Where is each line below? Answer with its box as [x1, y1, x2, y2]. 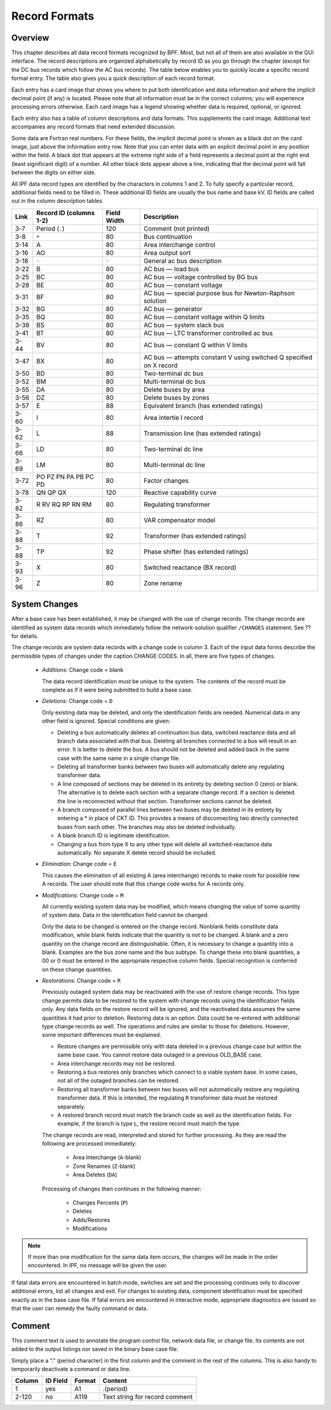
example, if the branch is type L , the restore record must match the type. [57, 1120, 242, 1127]
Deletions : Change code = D [42, 698, 113, 705]
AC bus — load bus [143, 264, 199, 273]
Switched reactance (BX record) [143, 563, 237, 572]
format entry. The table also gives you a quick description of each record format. [11, 74, 216, 82]
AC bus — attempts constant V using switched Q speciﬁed [143, 353, 313, 361]
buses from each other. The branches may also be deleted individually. [57, 823, 237, 830]
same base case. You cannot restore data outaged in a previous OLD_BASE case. [57, 1051, 263, 1058]
